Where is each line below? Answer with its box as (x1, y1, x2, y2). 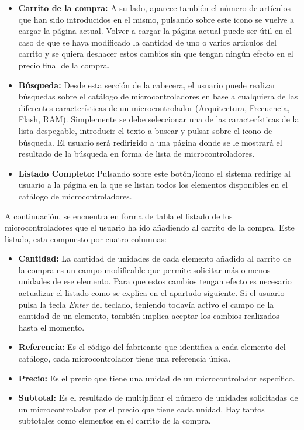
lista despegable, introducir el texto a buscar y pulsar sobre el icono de (18, 124, 272, 136)
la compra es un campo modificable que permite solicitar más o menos (18, 263, 271, 276)
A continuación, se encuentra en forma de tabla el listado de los (5, 209, 233, 222)
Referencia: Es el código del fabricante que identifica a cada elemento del (18, 340, 286, 353)
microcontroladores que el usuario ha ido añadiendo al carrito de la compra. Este (5, 221, 295, 233)
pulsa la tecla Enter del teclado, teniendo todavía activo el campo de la (18, 298, 274, 310)
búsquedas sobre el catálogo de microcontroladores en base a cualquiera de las (18, 90, 298, 102)
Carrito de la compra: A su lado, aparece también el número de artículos (18, 2, 291, 13)
